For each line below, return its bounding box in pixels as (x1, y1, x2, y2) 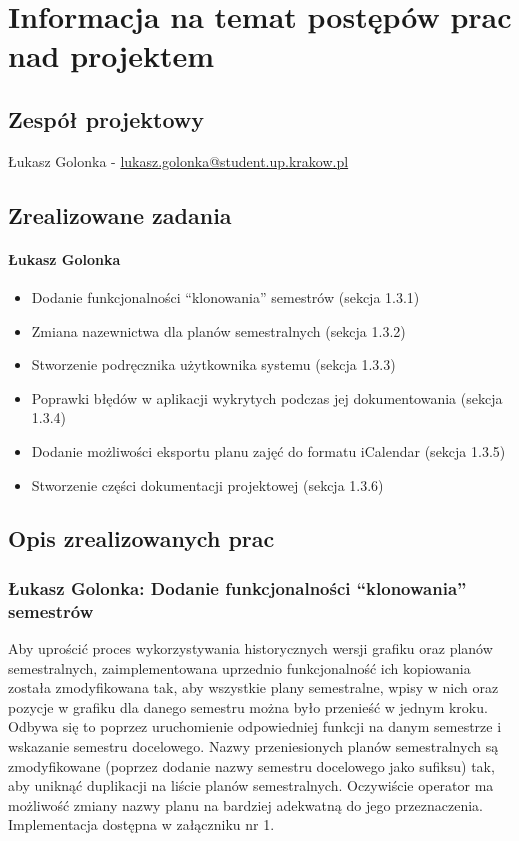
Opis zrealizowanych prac (8, 523, 275, 554)
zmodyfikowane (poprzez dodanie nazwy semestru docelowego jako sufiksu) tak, (8, 755, 495, 776)
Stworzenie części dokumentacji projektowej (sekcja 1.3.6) (31, 474, 384, 495)
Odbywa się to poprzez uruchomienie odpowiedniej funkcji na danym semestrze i (8, 716, 502, 737)
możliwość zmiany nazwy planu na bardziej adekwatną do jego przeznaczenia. (8, 794, 483, 815)
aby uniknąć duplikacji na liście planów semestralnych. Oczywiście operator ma (8, 775, 494, 796)
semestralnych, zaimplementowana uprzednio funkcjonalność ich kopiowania (8, 657, 471, 678)
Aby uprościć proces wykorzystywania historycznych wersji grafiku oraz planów (8, 638, 493, 659)
